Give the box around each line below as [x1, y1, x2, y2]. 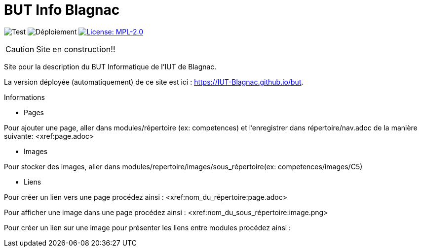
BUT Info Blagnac [4, 1, 120, 18]
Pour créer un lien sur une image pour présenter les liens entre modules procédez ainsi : [4, 223, 291, 232]
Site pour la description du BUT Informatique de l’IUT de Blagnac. [4, 62, 217, 71]
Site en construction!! [36, 44, 115, 54]
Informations [4, 93, 45, 101]
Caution [5, 44, 35, 54]
